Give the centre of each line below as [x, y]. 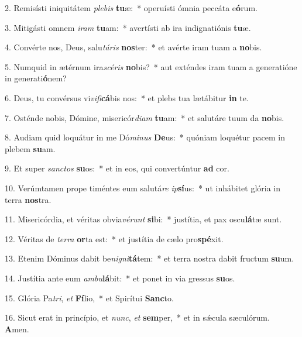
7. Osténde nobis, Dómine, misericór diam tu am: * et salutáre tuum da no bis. [145, 117]
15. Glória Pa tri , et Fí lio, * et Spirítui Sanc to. [89, 298]
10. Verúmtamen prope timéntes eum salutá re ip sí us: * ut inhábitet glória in [143, 188]
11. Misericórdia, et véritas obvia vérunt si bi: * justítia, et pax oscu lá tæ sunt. [143, 219]
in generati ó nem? [36, 78]
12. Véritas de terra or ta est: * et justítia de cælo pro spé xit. [114, 238]
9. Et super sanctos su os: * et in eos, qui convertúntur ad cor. [117, 168]
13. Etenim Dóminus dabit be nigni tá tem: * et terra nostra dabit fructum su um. [150, 258]
